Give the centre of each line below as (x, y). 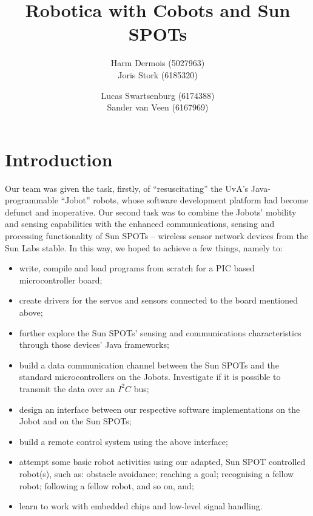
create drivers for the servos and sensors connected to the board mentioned (158, 300)
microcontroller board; (61, 280)
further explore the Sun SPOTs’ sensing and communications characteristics (160, 332)
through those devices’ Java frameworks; (94, 345)
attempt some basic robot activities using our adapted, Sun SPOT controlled (162, 462)
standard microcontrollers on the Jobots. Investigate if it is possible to (150, 377)
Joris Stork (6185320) (158, 74)
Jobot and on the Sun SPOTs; (75, 421)
